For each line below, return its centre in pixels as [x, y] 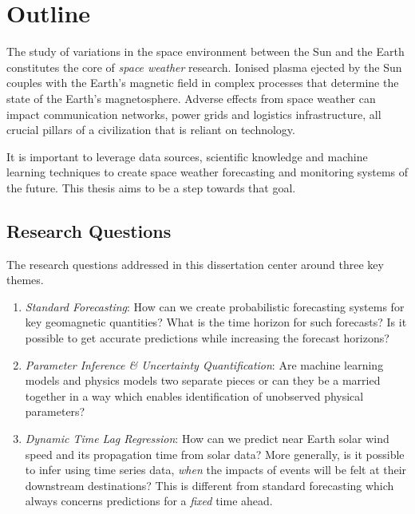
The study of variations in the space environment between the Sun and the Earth [206, 51]
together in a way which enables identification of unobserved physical [194, 395]
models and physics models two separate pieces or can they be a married [203, 380]
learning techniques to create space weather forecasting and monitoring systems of [207, 172]
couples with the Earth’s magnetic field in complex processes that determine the [203, 83]
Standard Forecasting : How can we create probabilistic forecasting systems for [215, 306]
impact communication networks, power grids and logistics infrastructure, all [194, 114]
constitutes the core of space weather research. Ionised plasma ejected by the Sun [204, 67]
